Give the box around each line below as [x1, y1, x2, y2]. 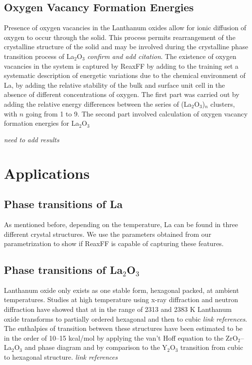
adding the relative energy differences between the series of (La [4, 98, 192, 109]
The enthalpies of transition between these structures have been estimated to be [4, 323, 243, 333]
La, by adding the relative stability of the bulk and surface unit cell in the [4, 79, 225, 90]
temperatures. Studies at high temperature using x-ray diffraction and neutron [4, 294, 238, 305]
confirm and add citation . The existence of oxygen [87, 51, 236, 61]
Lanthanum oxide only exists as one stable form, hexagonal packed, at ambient [4, 285, 239, 295]
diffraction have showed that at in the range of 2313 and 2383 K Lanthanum [4, 304, 232, 314]
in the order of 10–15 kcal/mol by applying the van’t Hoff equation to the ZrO [4, 332, 238, 343]
